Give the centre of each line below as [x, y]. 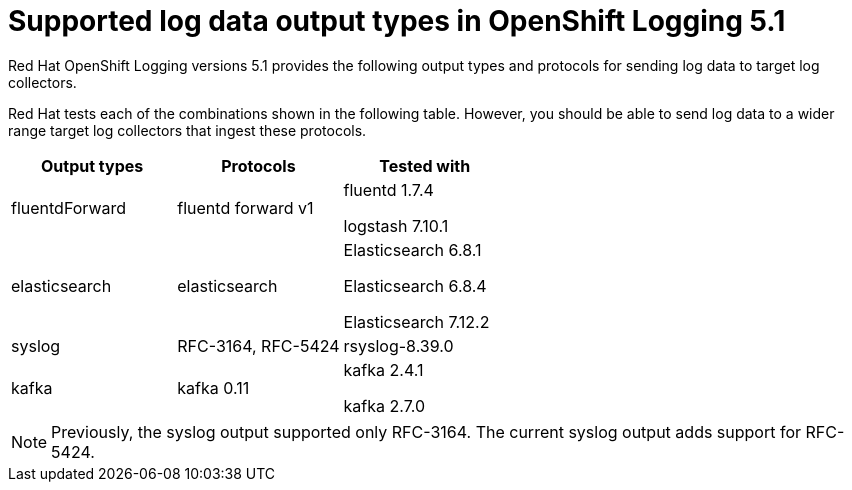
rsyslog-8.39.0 [398, 345]
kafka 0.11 [213, 387]
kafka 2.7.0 [384, 405]
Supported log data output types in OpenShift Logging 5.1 [397, 21]
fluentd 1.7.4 [388, 189]
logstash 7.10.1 [396, 225]
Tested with [425, 165]
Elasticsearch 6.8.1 [412, 249]
